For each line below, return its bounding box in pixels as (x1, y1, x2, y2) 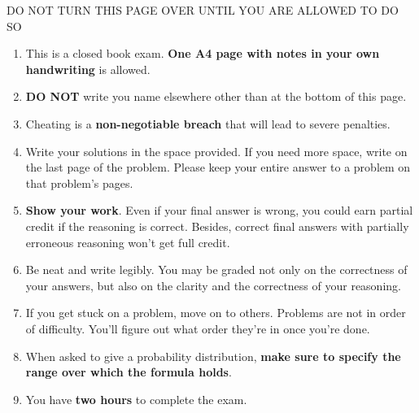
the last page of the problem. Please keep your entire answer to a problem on (25, 159, 411, 176)
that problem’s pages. (25, 174, 133, 191)
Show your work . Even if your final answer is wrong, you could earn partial (25, 202, 413, 219)
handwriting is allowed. (25, 60, 151, 77)
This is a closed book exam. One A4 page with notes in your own (25, 45, 380, 62)
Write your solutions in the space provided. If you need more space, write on (25, 142, 408, 159)
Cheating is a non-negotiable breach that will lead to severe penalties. (25, 115, 391, 132)
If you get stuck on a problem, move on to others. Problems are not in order (25, 304, 406, 321)
